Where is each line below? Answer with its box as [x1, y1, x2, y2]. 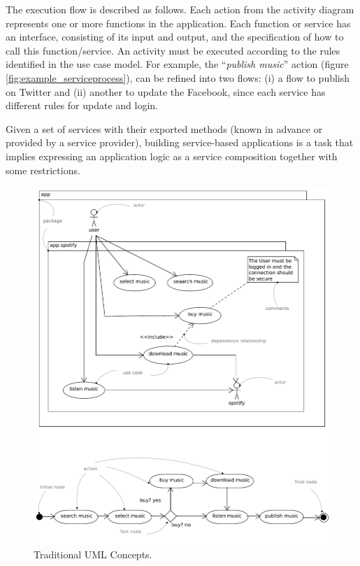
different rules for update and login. [6, 98, 159, 113]
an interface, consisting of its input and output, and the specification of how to [6, 29, 344, 44]
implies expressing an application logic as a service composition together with [6, 148, 338, 163]
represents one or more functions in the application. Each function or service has [6, 15, 351, 30]
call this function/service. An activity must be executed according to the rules [6, 43, 340, 57]
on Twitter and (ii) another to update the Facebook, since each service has [6, 84, 326, 99]
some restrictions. [6, 162, 80, 177]
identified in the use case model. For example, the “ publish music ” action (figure [6, 57, 349, 71]
